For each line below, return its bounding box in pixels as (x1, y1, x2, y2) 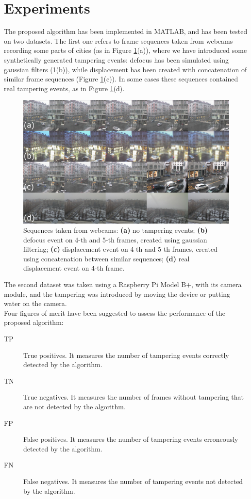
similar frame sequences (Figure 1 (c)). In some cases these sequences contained (4, 74, 238, 84)
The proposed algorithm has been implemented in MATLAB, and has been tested (4, 26, 248, 36)
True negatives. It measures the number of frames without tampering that (23, 392, 244, 402)
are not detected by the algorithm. (23, 402, 126, 412)
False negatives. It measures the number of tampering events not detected (23, 476, 243, 486)
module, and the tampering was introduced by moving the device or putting (4, 289, 231, 299)
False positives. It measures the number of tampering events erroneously (23, 434, 238, 444)
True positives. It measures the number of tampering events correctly (23, 350, 229, 360)
